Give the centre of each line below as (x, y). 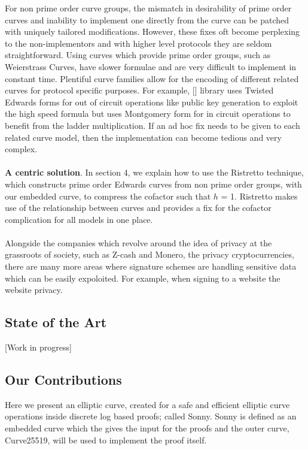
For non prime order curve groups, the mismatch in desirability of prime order (148, 8)
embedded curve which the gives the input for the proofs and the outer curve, (147, 428)
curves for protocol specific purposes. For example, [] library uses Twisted (139, 90)
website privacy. (34, 290)
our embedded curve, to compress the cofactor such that (108, 196)
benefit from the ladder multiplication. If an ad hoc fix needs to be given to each (153, 125)
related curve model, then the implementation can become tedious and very (143, 137)
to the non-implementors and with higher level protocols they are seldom (138, 43)
